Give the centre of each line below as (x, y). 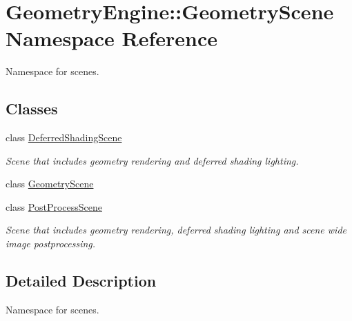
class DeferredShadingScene (64, 137)
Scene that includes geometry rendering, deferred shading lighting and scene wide (176, 230)
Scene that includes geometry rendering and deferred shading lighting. (152, 160)
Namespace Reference (111, 38)
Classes (32, 108)
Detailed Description (81, 281)
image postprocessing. (51, 244)
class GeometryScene (50, 184)
